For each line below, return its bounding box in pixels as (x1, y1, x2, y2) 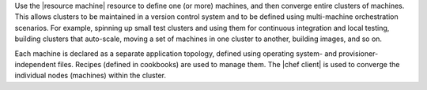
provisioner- (338, 48, 379, 58)
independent (14, 59, 56, 69)
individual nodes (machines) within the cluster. (14, 71, 166, 81)
